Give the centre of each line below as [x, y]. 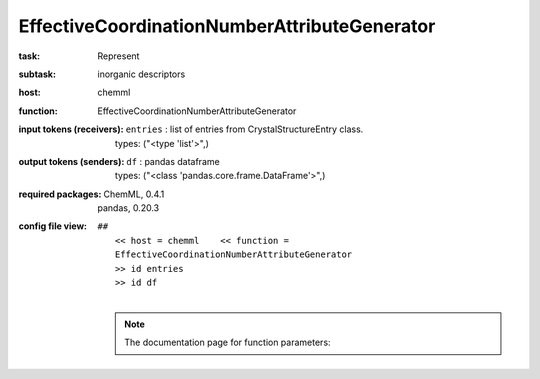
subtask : [37, 74]
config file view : [53, 226]
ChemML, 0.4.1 [134, 194]
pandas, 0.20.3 [128, 208]
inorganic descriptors [141, 74]
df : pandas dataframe [173, 161]
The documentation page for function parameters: [227, 342]
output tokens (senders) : [71, 161]
